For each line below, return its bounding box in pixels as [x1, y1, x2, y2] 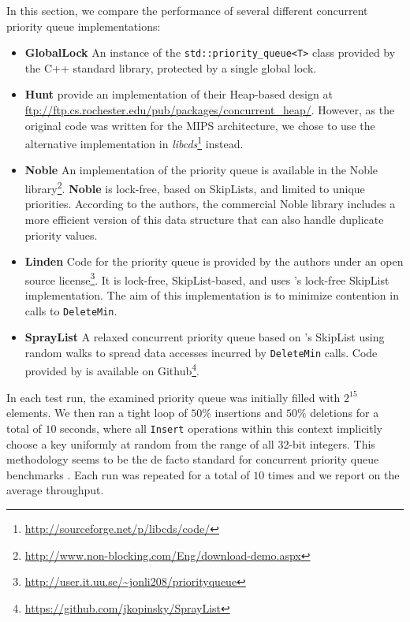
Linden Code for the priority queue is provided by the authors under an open [24, 253, 404, 270]
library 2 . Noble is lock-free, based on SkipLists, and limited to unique [24, 178, 365, 196]
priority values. [24, 226, 98, 243]
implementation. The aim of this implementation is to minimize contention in [24, 286, 399, 303]
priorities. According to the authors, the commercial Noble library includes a [24, 196, 396, 212]
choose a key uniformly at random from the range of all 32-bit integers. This [6, 435, 375, 452]
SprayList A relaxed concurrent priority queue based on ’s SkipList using [24, 329, 385, 345]
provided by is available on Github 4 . [24, 360, 199, 379]
